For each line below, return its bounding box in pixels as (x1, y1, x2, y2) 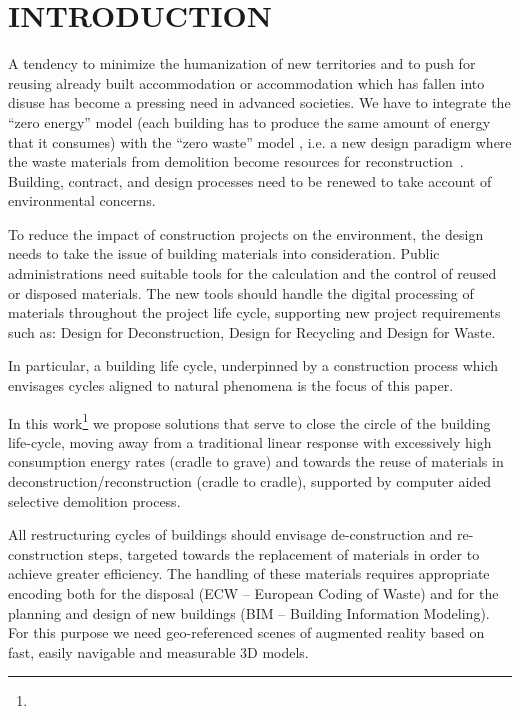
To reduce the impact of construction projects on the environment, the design (8, 223, 484, 244)
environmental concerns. (8, 190, 156, 211)
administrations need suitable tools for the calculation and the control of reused (8, 263, 497, 284)
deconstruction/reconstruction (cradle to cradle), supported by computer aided (8, 471, 492, 492)
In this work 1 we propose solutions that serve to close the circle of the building (8, 409, 491, 433)
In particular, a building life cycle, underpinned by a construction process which (8, 355, 499, 376)
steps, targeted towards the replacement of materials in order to (88, 543, 480, 564)
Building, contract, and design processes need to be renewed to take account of (8, 170, 492, 191)
